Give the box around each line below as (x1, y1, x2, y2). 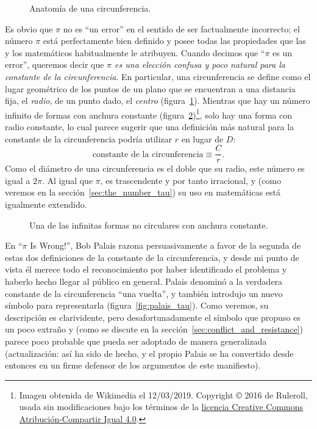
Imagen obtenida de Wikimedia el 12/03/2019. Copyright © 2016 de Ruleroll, (19, 388, 308, 401)
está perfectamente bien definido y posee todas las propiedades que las (43, 34, 306, 47)
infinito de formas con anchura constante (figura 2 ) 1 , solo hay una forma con (5, 106, 292, 121)
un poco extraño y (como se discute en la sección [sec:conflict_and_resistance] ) (5, 323, 303, 335)
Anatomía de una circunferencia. (29, 2, 151, 14)
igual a (5, 174, 30, 186)
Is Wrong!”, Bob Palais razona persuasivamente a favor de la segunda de (30, 239, 301, 252)
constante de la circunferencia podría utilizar (5, 132, 173, 145)
